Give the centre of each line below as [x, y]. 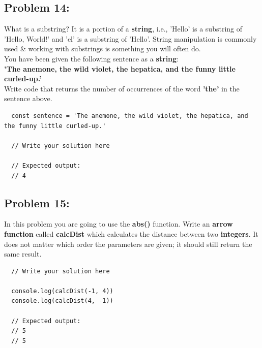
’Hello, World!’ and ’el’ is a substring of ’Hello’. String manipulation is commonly [130, 38]
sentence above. [28, 98]
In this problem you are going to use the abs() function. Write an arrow [119, 224]
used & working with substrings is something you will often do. [103, 49]
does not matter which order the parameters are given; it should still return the [128, 244]
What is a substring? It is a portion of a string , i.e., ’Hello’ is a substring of [123, 29]
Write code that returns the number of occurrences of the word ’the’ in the [122, 88]
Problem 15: [37, 202]
